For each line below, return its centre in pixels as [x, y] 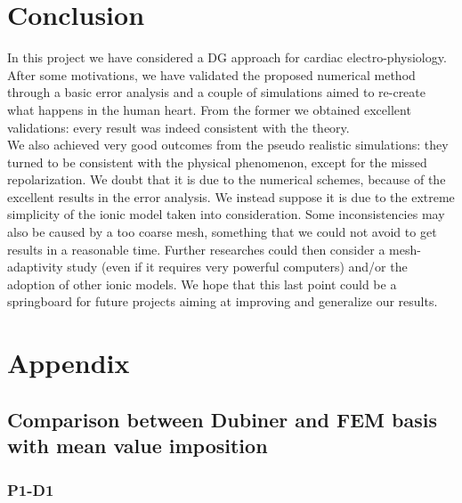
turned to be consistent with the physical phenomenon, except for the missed [217, 162]
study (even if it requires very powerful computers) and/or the [237, 267]
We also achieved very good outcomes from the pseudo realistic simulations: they [228, 145]
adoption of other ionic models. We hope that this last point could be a [202, 284]
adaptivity [35, 267]
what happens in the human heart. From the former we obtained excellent [209, 109]
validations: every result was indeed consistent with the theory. [178, 127]
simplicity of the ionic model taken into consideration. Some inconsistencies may [226, 214]
